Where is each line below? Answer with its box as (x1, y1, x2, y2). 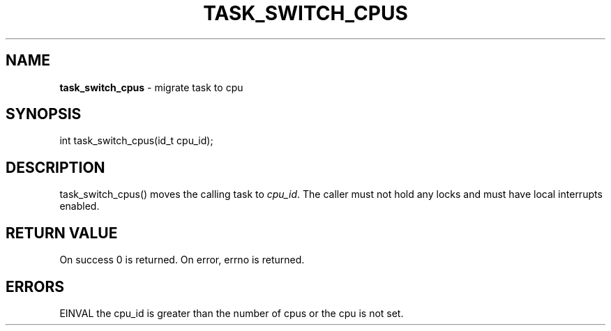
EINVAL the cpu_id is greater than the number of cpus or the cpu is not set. (59, 307, 404, 319)
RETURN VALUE (6, 224, 118, 242)
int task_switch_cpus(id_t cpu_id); (59, 134, 213, 147)
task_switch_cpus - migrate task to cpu (59, 81, 243, 93)
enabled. (59, 200, 100, 213)
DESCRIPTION (6, 158, 105, 176)
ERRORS (6, 277, 65, 295)
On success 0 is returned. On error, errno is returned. (59, 254, 305, 266)
